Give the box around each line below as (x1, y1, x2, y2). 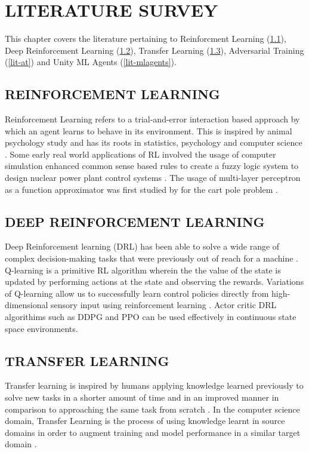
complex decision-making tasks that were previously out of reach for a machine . (5, 252, 299, 265)
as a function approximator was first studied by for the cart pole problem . (5, 183, 278, 195)
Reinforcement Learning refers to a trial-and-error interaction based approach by (5, 113, 300, 125)
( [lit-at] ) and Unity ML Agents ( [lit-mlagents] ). (5, 56, 177, 68)
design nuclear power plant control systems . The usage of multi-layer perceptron (5, 171, 301, 184)
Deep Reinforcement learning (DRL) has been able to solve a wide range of (5, 240, 280, 253)
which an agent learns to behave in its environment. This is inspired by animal (5, 124, 292, 137)
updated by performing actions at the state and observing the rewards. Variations (5, 275, 304, 288)
